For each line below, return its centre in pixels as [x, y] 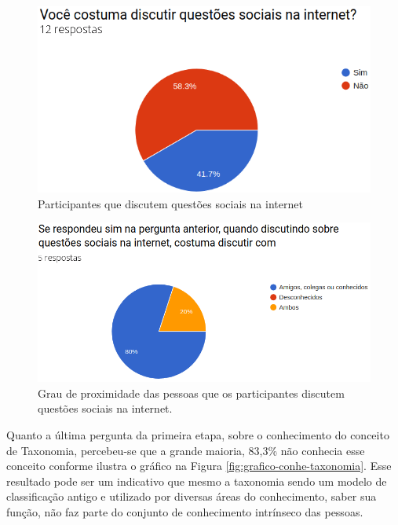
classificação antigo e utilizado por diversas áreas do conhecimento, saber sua [192, 496]
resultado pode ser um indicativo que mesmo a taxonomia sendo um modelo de [197, 481]
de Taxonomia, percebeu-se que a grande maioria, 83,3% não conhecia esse [186, 450]
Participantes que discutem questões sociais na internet [170, 203]
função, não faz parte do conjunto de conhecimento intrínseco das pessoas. [185, 511]
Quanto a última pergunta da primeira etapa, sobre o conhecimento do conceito [198, 434]
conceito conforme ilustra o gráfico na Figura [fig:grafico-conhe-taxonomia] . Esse [199, 466]
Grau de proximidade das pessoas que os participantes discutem [191, 393]
